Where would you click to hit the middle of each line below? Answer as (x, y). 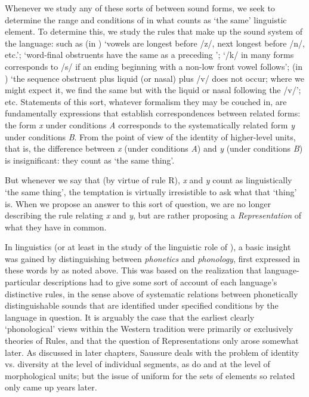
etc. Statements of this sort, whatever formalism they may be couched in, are (146, 101)
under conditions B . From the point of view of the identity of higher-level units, (150, 136)
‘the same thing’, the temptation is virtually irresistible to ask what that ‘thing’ (151, 191)
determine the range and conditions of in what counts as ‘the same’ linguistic (146, 19)
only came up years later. (51, 387)
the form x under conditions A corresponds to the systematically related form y (150, 124)
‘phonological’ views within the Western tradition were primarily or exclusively (149, 329)
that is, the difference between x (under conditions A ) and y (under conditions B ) (154, 148)
